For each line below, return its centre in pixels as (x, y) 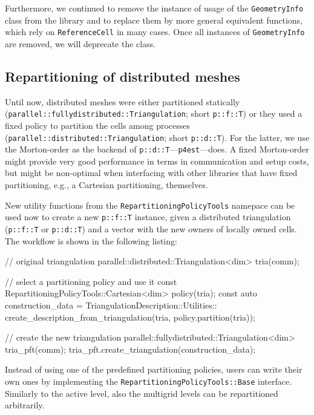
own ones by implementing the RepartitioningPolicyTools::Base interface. (149, 381)
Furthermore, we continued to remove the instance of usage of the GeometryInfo (154, 8)
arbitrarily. (25, 405)
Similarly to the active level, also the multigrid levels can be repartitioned (142, 393)
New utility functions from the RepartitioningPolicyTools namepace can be (150, 205)
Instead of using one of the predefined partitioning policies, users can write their (154, 369)
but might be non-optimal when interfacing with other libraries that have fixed (151, 173)
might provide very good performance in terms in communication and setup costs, (157, 161)
